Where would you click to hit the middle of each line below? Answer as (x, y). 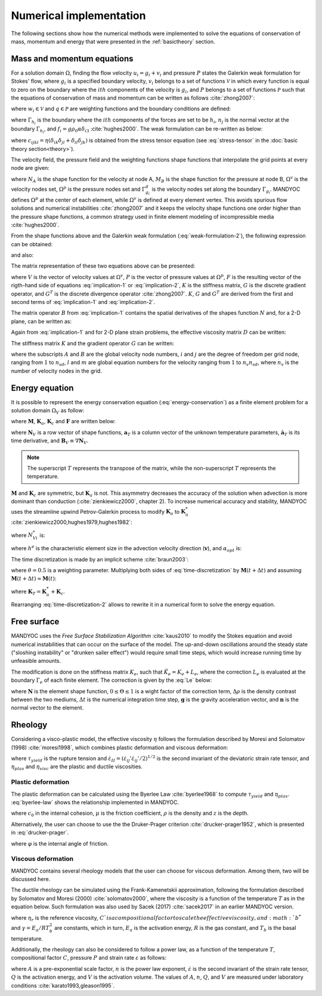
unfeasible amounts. (36, 661)
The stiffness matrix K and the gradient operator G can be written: (93, 343)
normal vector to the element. (47, 708)
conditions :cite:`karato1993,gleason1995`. (63, 985)
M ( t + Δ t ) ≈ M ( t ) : (34, 579)
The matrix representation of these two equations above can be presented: (103, 266)
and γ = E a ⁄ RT (30, 928)
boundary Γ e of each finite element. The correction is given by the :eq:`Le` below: (112, 681)
